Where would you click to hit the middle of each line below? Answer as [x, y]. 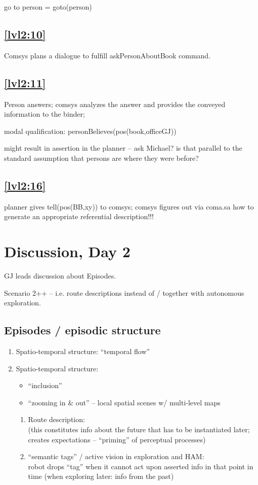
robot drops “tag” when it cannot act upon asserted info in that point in [141, 466]
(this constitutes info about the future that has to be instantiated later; [139, 429]
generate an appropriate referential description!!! [79, 216]
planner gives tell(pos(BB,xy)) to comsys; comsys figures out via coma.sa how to [129, 206]
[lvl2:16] [25, 185]
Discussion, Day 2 [67, 251]
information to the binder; [45, 114]
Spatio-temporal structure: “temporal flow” [83, 351]
